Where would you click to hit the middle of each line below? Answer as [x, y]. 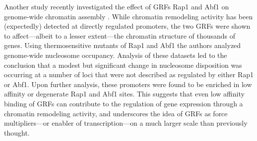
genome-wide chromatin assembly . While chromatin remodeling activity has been [128, 16]
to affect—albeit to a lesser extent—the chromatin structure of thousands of [120, 35]
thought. [17, 132]
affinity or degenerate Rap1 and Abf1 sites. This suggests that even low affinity [124, 94]
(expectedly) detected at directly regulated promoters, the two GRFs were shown [127, 26]
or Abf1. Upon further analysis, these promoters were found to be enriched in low [128, 84]
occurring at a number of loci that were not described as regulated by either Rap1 [129, 74]
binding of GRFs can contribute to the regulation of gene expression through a [124, 103]
